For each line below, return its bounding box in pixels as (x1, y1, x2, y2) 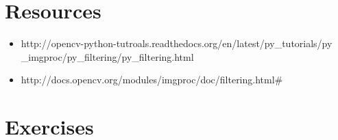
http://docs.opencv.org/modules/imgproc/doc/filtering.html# (21, 72, 283, 87)
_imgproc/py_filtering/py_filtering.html (21, 49, 194, 64)
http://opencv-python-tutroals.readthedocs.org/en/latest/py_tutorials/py (21, 36, 333, 51)
